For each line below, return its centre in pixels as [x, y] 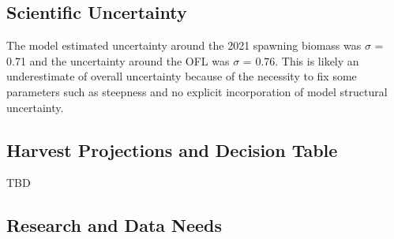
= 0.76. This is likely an [301, 60]
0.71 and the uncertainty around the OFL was [118, 60]
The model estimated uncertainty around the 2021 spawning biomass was [184, 45]
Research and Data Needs [114, 225]
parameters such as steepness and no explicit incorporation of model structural [197, 91]
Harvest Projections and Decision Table [172, 149]
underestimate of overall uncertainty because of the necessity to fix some [182, 76]
